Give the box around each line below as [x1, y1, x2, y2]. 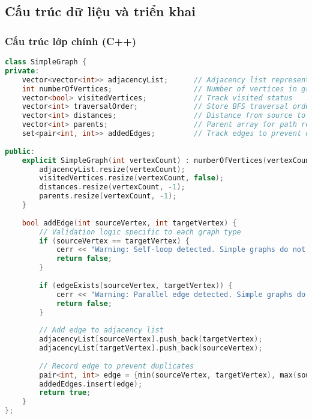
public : [5, 147, 35, 156]
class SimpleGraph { [5, 58, 87, 66]
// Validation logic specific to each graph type [39, 227, 241, 236]
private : [5, 66, 40, 75]
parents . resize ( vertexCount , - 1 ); [39, 192, 177, 201]
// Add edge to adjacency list [39, 326, 164, 335]
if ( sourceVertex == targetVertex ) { [39, 236, 190, 245]
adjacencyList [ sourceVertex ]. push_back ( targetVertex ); [39, 335, 263, 344]
